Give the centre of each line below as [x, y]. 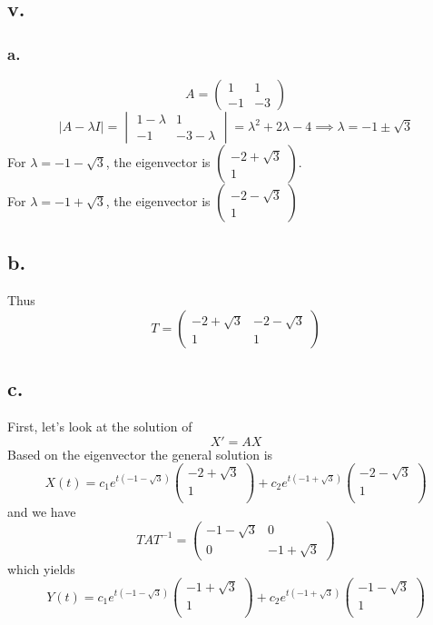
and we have [42, 511]
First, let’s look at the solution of [100, 426]
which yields [41, 568]
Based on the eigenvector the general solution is [140, 454]
